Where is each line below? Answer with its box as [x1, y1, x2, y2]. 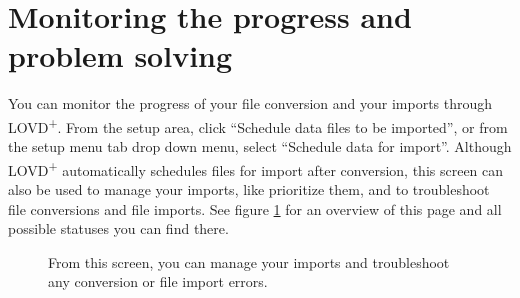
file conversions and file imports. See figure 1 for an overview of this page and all [8, 198, 502, 219]
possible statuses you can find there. [8, 218, 229, 239]
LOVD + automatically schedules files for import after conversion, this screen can [8, 156, 504, 180]
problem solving [8, 35, 233, 76]
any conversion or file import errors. [48, 271, 268, 292]
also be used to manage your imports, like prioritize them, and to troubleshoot [8, 179, 490, 199]
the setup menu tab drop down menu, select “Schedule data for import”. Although [8, 136, 512, 157]
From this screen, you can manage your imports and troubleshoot [48, 251, 450, 272]
